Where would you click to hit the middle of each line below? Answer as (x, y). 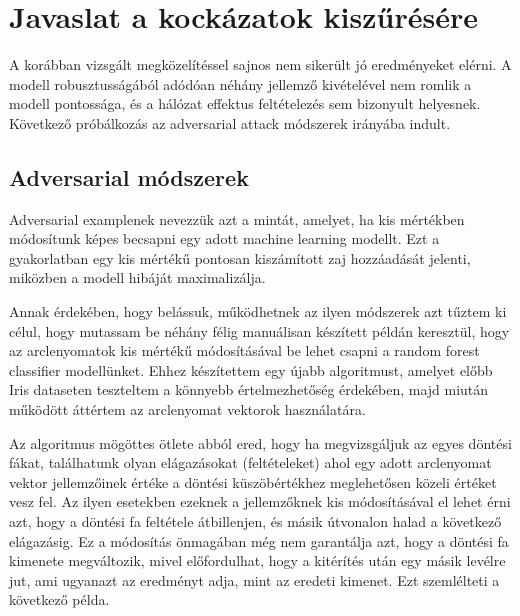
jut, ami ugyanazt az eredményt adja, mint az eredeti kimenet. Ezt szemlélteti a (254, 579)
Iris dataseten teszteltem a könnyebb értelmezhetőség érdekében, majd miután (249, 389)
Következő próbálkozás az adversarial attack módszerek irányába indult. (230, 122)
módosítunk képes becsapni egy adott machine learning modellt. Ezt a (224, 238)
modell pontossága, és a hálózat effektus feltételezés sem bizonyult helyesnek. (245, 103)
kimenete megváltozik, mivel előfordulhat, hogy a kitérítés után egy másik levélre (257, 560)
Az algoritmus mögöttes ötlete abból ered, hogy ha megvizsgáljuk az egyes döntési (260, 442)
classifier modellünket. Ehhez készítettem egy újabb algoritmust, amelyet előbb (251, 369)
